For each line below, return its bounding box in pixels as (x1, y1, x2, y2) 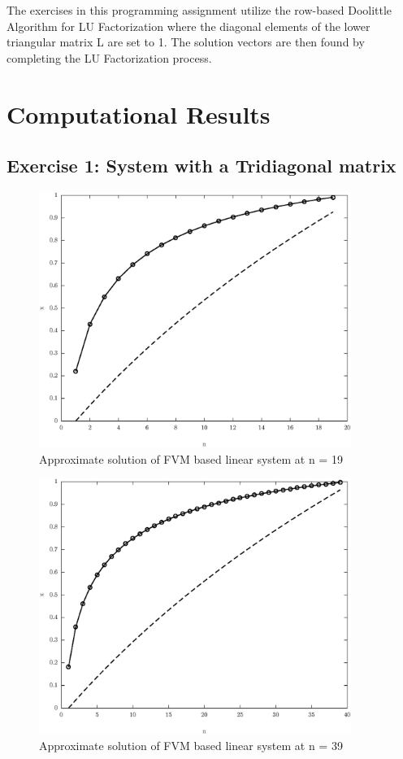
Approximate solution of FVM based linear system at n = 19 (39, 450, 343, 467)
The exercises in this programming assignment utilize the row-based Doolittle (6, 2, 392, 18)
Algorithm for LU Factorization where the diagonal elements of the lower (6, 17, 370, 34)
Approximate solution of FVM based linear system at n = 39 (39, 737, 343, 754)
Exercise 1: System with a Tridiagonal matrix (6, 153, 396, 178)
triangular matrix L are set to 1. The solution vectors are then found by (6, 33, 365, 50)
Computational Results (6, 97, 271, 130)
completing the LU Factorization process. (6, 49, 212, 66)
